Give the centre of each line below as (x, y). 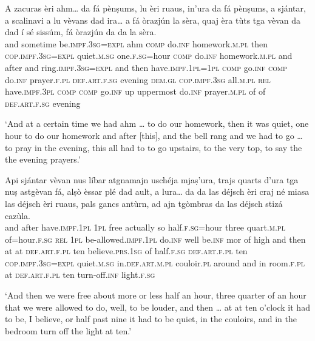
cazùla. (18, 215)
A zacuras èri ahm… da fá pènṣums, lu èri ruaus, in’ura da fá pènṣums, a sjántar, (155, 8)
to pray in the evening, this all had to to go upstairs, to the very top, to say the (154, 147)
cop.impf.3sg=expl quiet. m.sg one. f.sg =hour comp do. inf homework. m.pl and (149, 56)
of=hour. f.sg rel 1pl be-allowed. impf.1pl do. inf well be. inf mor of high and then (155, 239)
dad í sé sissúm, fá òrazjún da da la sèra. (81, 32)
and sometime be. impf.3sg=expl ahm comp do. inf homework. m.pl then (137, 43)
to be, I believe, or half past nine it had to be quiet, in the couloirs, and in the (151, 319)
